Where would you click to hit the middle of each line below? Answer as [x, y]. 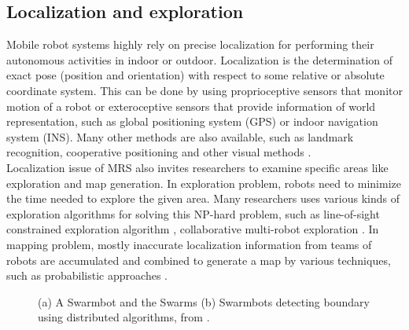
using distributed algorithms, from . [124, 317]
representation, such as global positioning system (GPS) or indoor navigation [192, 121]
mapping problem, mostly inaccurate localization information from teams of [189, 244]
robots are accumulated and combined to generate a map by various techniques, [199, 260]
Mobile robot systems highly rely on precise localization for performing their [190, 44]
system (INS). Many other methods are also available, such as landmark [180, 136]
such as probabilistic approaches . [87, 275]
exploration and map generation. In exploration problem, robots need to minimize [204, 183]
